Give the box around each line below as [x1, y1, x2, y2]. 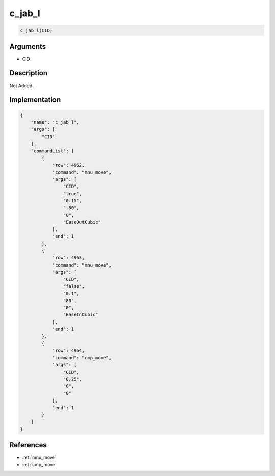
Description [9, 69, 48, 77]
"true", [63, 191, 82, 196]
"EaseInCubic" [63, 312, 99, 318]
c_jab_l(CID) [20, 28, 53, 33]
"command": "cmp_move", [52, 355, 112, 360]
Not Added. [9, 82, 34, 89]
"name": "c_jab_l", [31, 119, 80, 125]
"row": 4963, [52, 255, 85, 261]
